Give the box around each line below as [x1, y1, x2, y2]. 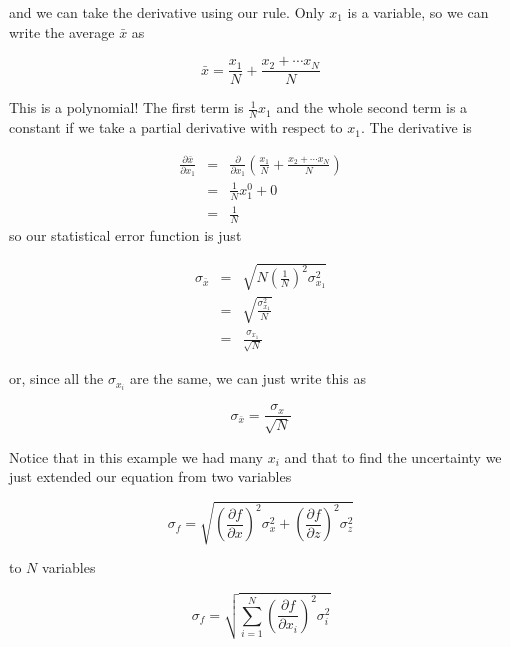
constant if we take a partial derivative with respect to [9, 117, 343, 138]
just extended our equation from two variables [9, 466, 292, 487]
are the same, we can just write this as [129, 368, 366, 389]
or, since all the [9, 368, 104, 389]
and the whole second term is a [276, 97, 468, 118]
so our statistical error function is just [9, 225, 242, 246]
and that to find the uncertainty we [284, 446, 502, 467]
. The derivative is [360, 117, 472, 138]
